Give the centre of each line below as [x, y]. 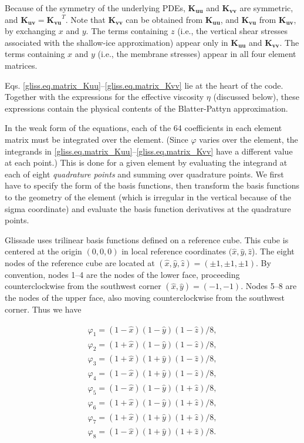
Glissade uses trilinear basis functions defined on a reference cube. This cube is [147, 239]
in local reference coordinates [174, 251]
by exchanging [31, 31]
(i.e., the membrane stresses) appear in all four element [197, 54]
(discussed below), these [256, 97]
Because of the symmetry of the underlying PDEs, [95, 8]
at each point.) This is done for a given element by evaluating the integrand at [146, 162]
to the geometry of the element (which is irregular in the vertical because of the [148, 197]
